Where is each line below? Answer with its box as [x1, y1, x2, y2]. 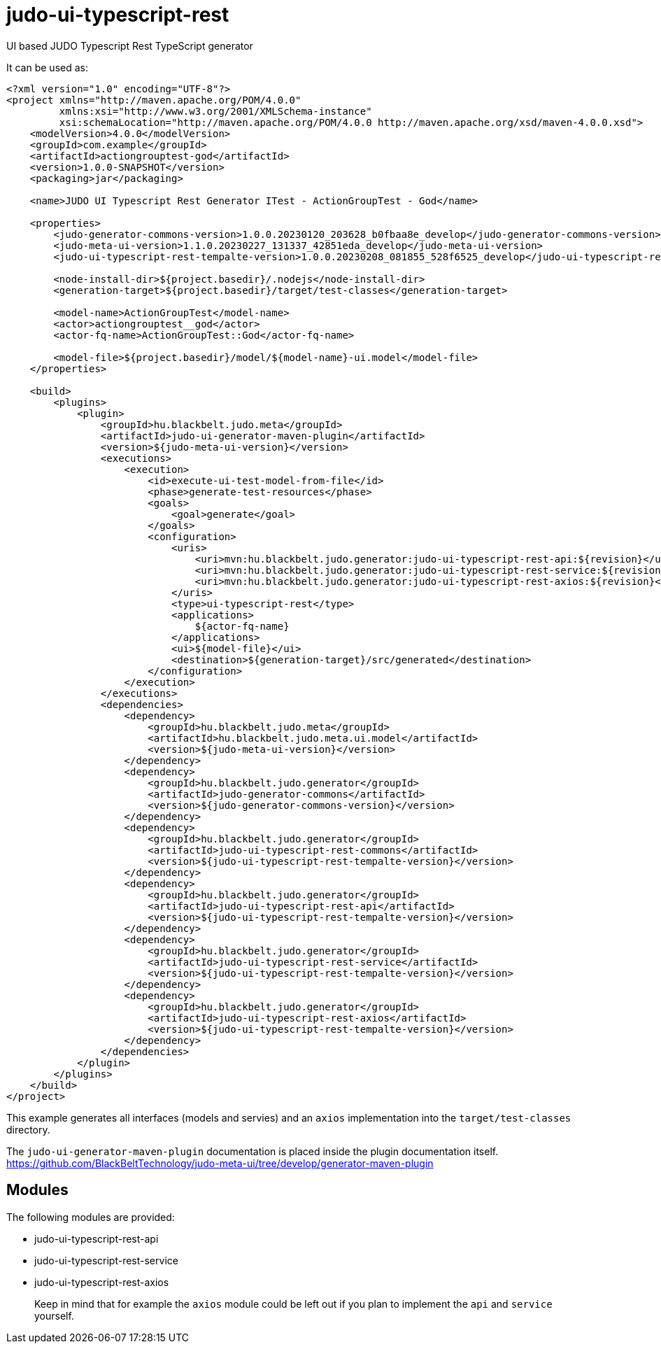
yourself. [34, 1309, 74, 1322]
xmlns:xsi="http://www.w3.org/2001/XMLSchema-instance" [59, 105, 372, 117]
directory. [6, 1123, 50, 1136]
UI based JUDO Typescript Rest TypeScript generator [6, 39, 253, 52]
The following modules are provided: [6, 1210, 175, 1223]
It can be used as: [6, 61, 88, 73]
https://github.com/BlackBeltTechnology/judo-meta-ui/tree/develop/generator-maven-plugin [6, 1157, 434, 1169]
